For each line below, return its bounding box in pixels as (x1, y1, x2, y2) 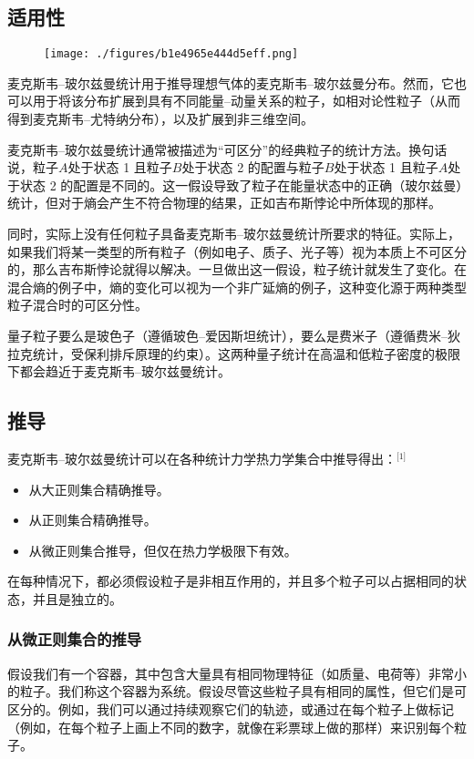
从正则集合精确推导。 (28, 510, 157, 529)
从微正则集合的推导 (7, 628, 142, 651)
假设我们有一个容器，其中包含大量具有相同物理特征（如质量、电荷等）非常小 (7, 663, 467, 682)
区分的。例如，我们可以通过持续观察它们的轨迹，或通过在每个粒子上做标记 (7, 699, 454, 718)
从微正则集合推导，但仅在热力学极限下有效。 (28, 540, 297, 559)
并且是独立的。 (32, 589, 122, 608)
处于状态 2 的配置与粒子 (181, 158, 325, 177)
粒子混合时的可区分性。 (7, 295, 148, 314)
